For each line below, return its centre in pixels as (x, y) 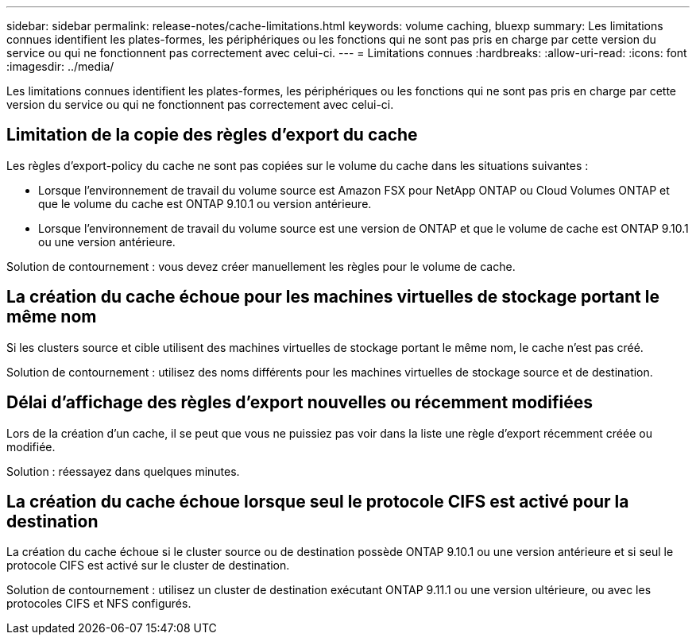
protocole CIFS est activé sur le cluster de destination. (148, 566)
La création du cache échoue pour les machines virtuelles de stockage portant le (333, 297)
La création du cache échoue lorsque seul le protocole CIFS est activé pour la (318, 501)
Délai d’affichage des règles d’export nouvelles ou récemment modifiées (300, 403)
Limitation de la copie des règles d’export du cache (212, 135)
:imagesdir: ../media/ (60, 66)
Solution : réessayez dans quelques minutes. (123, 471)
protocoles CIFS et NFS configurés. (99, 604)
